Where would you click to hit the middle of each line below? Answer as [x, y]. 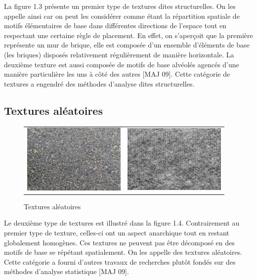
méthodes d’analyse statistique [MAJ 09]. [66, 271]
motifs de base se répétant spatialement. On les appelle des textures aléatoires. [123, 252]
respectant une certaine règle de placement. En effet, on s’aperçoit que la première [128, 35]
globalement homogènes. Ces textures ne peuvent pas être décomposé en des [119, 242]
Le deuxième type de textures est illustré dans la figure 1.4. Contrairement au [122, 223]
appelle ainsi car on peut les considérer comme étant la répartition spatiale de [122, 16]
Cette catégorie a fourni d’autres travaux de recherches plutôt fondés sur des [120, 261]
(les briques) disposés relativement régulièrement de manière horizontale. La [119, 54]
